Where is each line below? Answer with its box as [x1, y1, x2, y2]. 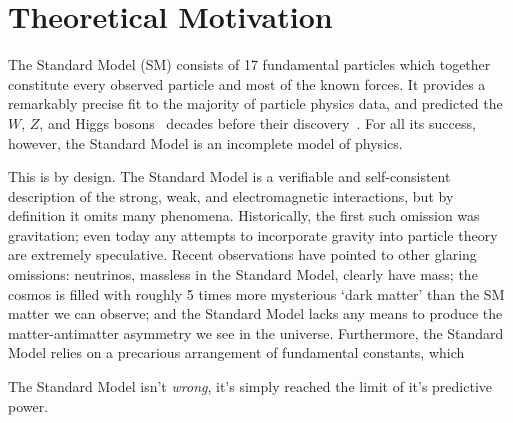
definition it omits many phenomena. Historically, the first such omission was [8, 205, 480, 226]
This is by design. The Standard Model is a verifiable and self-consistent [8, 166, 451, 187]
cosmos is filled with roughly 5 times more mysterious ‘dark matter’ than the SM [8, 283, 505, 304]
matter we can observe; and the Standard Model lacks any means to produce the [8, 303, 503, 324]
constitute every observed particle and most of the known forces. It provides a [8, 73, 486, 94]
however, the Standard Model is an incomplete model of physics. [8, 132, 403, 153]
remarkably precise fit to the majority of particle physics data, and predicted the [8, 93, 503, 114]
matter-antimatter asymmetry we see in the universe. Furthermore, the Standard [8, 322, 504, 343]
